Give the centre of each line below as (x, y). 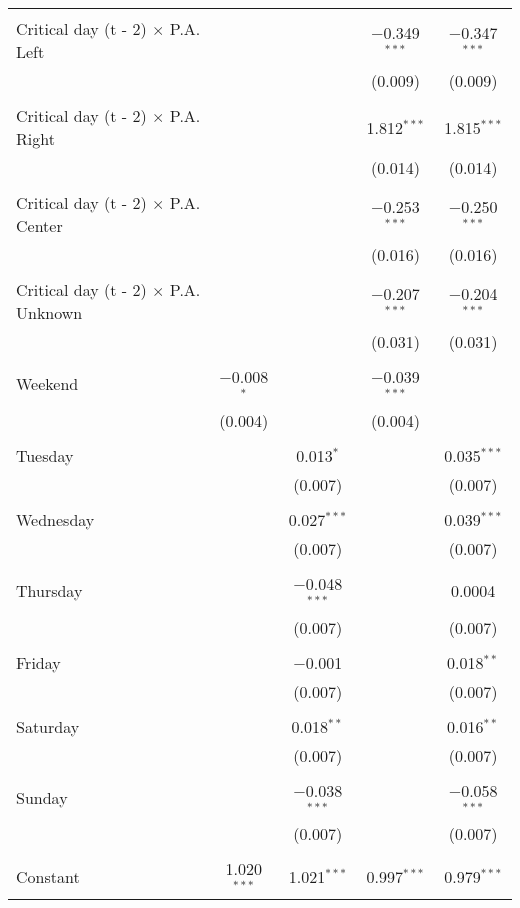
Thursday (49, 591)
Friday (38, 662)
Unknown (49, 312)
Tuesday (45, 455)
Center (39, 225)
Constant (48, 876)
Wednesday (55, 519)
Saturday (48, 726)
